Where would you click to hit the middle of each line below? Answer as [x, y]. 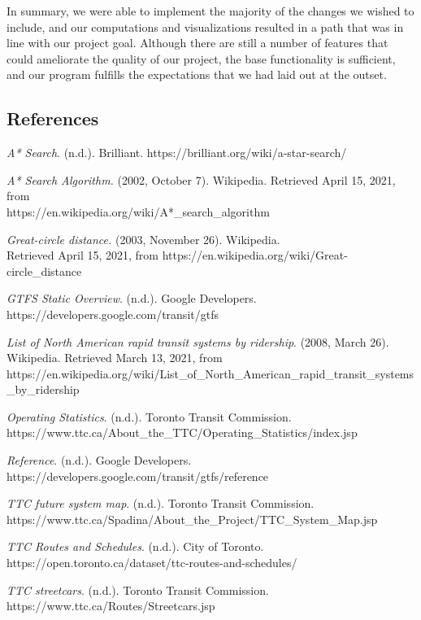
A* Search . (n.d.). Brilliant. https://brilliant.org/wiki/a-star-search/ [177, 153]
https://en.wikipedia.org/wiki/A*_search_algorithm [138, 211]
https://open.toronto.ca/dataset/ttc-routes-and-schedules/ [152, 563]
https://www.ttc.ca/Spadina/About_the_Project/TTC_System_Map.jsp [192, 519]
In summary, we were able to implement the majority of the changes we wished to [210, 11]
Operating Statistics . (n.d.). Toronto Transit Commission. [149, 416]
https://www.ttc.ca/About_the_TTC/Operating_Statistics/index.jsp [182, 432]
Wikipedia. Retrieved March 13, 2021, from [115, 358]
